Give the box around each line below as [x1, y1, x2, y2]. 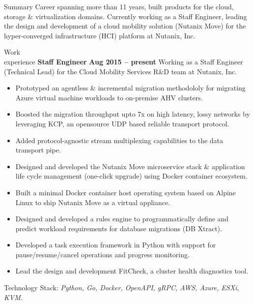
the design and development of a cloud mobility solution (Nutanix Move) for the [4, 21, 246, 31]
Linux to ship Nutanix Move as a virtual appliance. [15, 197, 170, 207]
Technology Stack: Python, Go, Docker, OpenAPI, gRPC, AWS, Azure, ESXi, [4, 282, 239, 293]
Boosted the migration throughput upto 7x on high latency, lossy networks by [15, 109, 250, 119]
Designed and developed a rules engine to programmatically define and [15, 213, 229, 224]
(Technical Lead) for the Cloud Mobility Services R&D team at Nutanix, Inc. [4, 66, 237, 76]
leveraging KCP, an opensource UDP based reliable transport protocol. [15, 118, 229, 128]
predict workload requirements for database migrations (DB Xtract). [15, 223, 222, 233]
